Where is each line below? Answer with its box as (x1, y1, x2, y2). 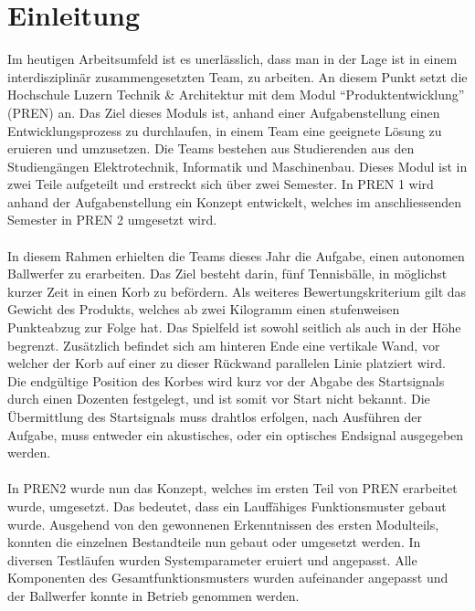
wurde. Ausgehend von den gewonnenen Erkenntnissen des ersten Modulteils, (7, 514, 439, 533)
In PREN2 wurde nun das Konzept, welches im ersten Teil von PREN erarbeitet (7, 479, 458, 498)
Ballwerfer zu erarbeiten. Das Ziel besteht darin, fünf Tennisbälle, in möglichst (7, 264, 448, 283)
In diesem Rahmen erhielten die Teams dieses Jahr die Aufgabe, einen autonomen (7, 246, 465, 265)
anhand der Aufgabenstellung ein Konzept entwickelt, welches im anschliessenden (7, 192, 462, 211)
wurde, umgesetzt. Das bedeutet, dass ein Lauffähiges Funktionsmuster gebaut (7, 496, 447, 515)
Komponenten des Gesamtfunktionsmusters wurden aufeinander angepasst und (7, 568, 449, 587)
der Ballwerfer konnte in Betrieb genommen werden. (7, 585, 300, 605)
